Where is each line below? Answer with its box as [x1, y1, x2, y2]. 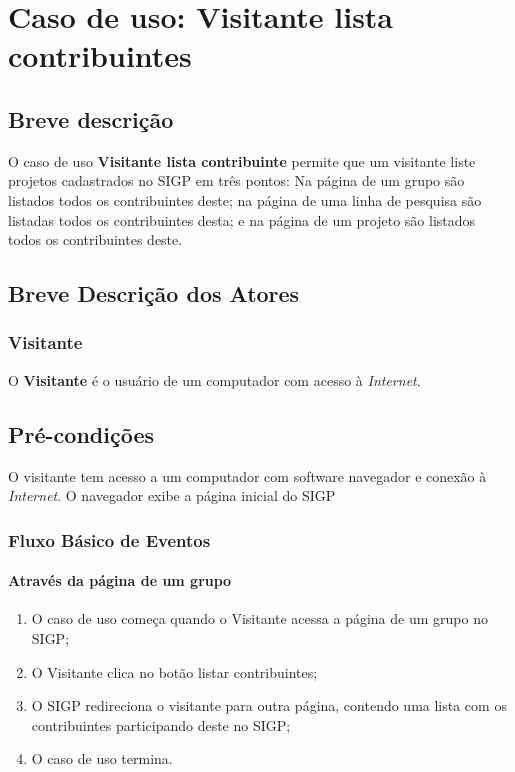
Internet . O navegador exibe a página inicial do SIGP [8, 485, 336, 506]
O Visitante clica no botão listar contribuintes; [31, 661, 318, 682]
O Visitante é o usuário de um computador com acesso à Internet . [8, 369, 421, 390]
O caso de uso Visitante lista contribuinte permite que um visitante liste [8, 150, 476, 171]
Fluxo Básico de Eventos [8, 527, 211, 552]
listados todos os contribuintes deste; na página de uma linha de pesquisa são [8, 189, 482, 210]
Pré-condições [8, 418, 154, 449]
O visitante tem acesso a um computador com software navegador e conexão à [8, 465, 487, 486]
